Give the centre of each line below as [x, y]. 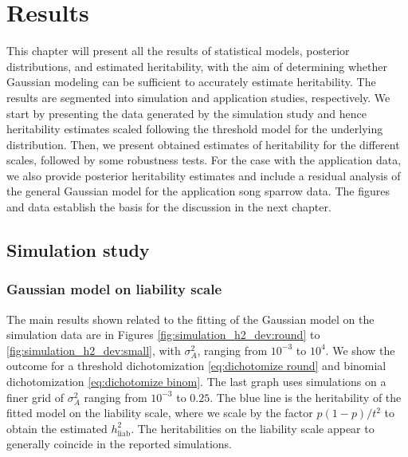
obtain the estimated [57, 428]
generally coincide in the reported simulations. [120, 444]
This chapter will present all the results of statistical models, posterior [178, 51]
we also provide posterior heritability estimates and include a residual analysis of [204, 175]
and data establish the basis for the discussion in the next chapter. [169, 207]
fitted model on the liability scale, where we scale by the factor [160, 413]
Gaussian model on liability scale [114, 289]
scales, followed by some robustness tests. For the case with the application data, [204, 160]
